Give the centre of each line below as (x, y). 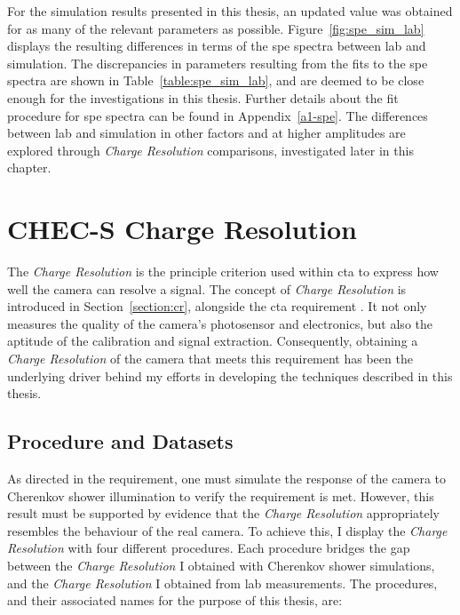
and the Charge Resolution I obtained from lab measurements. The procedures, (222, 583)
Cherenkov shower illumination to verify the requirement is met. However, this (221, 495)
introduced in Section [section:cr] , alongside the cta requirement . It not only (217, 306)
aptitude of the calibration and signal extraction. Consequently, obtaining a (213, 341)
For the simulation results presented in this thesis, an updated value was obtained (230, 11)
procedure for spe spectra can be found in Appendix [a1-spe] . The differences (218, 115)
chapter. (29, 168)
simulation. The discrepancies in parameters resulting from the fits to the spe (218, 63)
